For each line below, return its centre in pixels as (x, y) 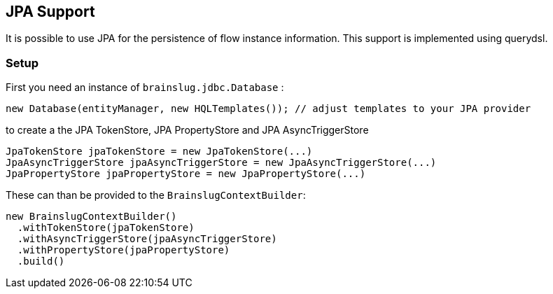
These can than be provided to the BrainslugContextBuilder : (156, 195)
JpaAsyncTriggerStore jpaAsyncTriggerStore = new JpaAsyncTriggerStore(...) (221, 163)
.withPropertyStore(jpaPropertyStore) (124, 250)
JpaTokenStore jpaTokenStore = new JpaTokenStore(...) (159, 152)
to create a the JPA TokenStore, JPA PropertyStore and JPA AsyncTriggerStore (187, 130)
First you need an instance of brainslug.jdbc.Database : (145, 87)
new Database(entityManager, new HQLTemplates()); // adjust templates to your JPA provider (268, 109)
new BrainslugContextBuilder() (91, 217)
